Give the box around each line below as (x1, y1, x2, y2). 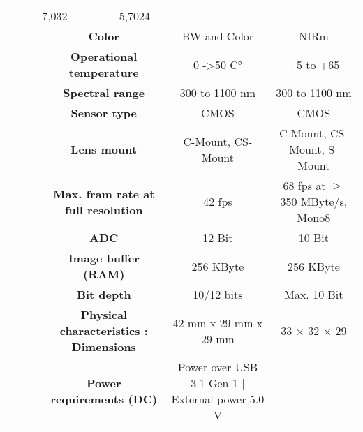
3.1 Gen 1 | (191, 375, 245, 391)
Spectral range (63, 84, 145, 100)
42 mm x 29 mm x (172, 314, 263, 331)
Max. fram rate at (53, 185, 155, 202)
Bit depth (76, 286, 131, 302)
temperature (68, 64, 139, 80)
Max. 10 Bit (284, 286, 343, 302)
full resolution (64, 201, 143, 218)
